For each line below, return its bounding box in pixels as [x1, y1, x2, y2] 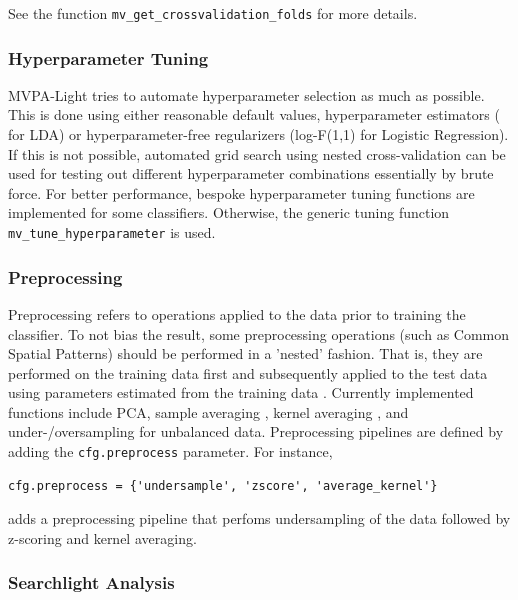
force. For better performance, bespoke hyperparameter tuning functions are [8, 182, 475, 203]
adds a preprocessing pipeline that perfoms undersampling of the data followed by [8, 508, 511, 529]
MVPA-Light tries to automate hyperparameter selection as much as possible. [8, 84, 485, 105]
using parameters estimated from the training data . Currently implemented [8, 382, 474, 403]
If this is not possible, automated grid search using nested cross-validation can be [8, 143, 506, 164]
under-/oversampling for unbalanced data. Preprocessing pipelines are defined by [8, 421, 504, 442]
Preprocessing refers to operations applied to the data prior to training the [8, 303, 466, 324]
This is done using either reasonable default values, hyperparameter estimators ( [8, 104, 500, 125]
